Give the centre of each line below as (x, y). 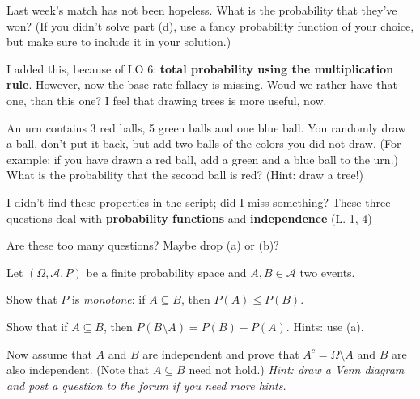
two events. (327, 272)
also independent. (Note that (78, 370)
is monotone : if (108, 299)
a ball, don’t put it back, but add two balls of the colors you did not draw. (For (204, 143)
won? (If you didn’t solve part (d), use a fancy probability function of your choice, (210, 25)
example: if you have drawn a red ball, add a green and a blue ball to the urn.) (202, 159)
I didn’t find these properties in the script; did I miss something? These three (199, 202)
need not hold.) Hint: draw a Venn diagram (297, 370)
